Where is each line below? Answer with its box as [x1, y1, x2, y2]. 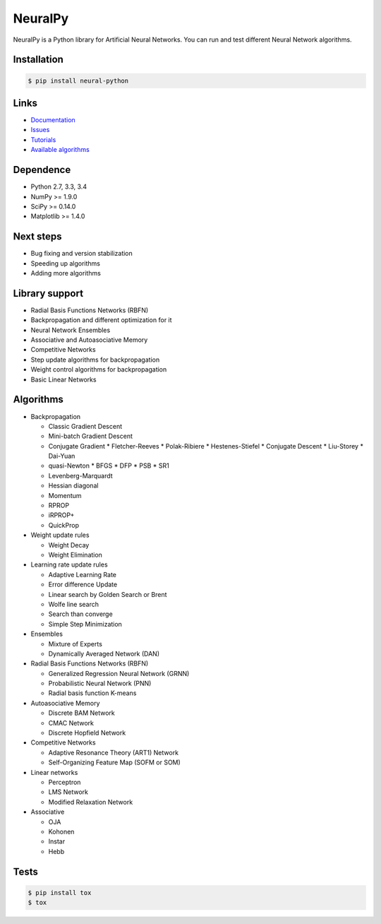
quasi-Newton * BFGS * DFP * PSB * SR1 [48, 461, 169, 470]
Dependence [13, 164, 71, 176]
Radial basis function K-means [48, 689, 137, 697]
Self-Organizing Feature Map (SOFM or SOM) [48, 758, 181, 766]
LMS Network [48, 788, 88, 796]
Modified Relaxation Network [48, 798, 133, 806]
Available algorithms [30, 146, 90, 154]
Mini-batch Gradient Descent [48, 432, 133, 441]
